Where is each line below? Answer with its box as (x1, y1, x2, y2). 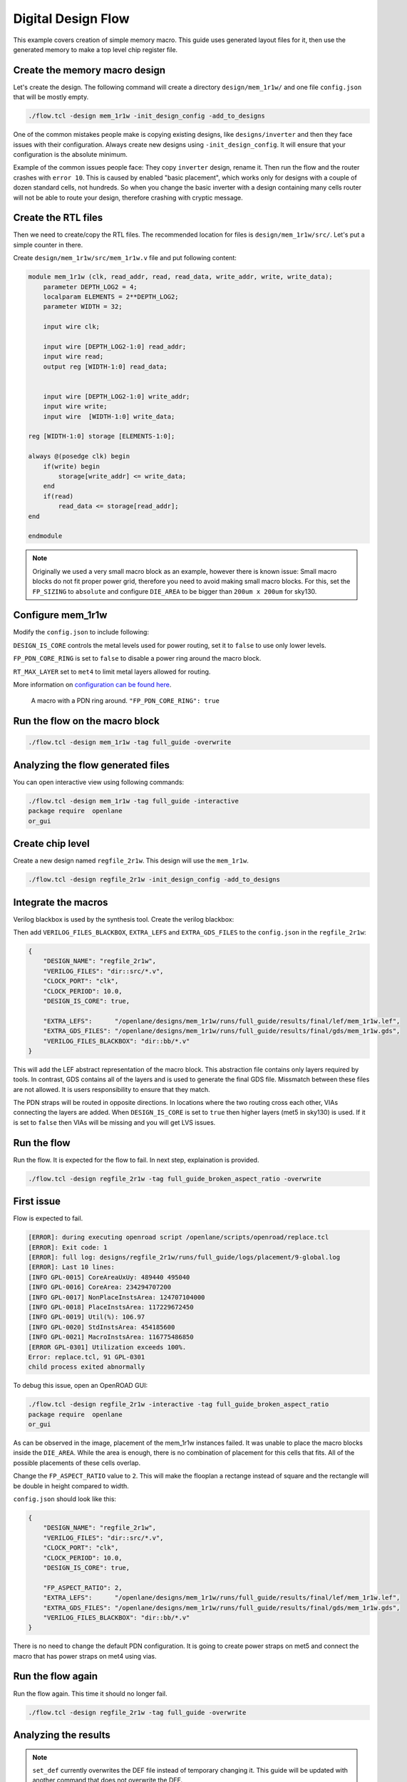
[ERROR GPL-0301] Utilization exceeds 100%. (28, 1343, 187, 1351)
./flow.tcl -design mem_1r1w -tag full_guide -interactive (28, 797, 239, 805)
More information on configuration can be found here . (13, 681, 172, 689)
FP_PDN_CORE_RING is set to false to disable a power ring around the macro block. (13, 654, 262, 663)
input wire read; (43, 353, 104, 361)
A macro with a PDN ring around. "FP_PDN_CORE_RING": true (31, 696, 220, 705)
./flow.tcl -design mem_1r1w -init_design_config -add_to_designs (28, 112, 265, 120)
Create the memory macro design (13, 64, 166, 76)
